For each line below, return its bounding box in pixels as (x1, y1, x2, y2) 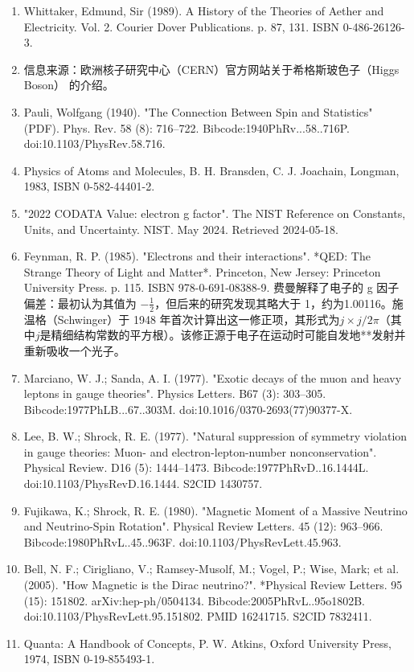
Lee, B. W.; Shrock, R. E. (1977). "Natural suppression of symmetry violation (23, 428, 408, 445)
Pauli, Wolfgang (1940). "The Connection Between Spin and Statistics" (23, 103, 373, 120)
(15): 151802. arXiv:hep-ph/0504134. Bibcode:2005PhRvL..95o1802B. (23, 592, 365, 608)
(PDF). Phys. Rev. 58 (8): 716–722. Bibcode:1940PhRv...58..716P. (23, 119, 350, 136)
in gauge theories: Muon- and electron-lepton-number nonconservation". (23, 443, 377, 460)
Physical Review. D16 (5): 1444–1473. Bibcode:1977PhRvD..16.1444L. (23, 459, 369, 476)
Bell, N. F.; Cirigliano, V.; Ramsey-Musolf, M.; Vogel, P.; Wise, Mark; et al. (23, 560, 400, 577)
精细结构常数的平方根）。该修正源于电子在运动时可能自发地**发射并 (51, 326, 406, 343)
